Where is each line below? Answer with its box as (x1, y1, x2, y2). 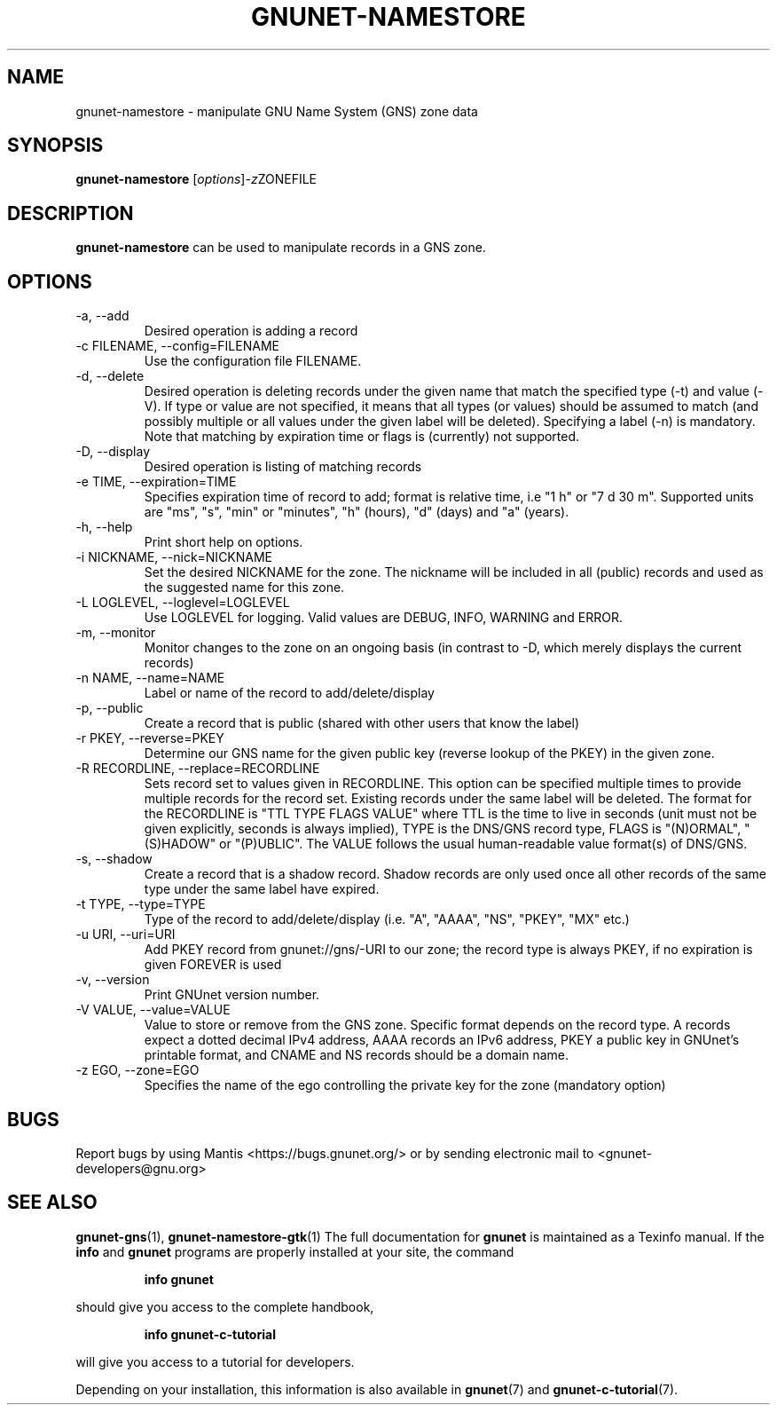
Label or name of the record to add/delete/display (144, 685, 435, 701)
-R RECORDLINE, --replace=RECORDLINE (75, 761, 320, 777)
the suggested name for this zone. (144, 580, 345, 596)
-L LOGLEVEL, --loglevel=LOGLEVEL (75, 595, 290, 611)
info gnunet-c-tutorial (144, 1326, 276, 1342)
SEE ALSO (7, 1191, 98, 1214)
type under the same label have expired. (144, 881, 380, 897)
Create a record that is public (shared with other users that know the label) (144, 715, 580, 731)
